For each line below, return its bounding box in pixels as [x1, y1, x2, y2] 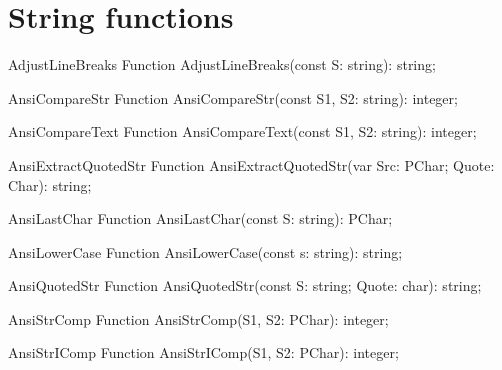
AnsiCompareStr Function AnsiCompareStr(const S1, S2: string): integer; [8, 87, 458, 108]
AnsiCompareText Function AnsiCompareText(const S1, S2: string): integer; [8, 121, 477, 142]
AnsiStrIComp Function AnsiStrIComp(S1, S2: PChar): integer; [8, 342, 399, 363]
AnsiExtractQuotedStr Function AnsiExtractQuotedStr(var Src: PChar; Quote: [8, 154, 495, 175]
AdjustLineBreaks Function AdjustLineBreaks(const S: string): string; [8, 54, 436, 75]
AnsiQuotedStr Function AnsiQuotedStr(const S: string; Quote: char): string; [8, 275, 482, 296]
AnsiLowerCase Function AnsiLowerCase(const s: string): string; [8, 241, 403, 262]
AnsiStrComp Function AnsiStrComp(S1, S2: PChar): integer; [8, 308, 389, 329]
